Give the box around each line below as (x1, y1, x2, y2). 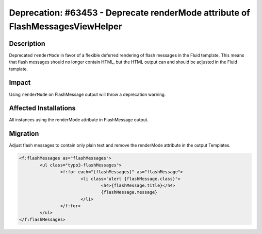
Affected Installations (9, 104, 76, 112)
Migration (9, 129, 39, 138)
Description (9, 39, 46, 48)
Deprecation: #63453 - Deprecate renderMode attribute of (9, 7, 250, 18)
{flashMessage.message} (101, 190, 158, 195)
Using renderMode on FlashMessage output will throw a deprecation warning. (9, 91, 166, 97)
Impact (9, 78, 31, 87)
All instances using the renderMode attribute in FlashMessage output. (9, 117, 148, 123)
